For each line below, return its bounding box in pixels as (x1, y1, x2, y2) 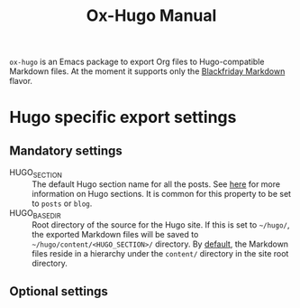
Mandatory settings (9, 143, 123, 158)
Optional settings (9, 284, 108, 299)
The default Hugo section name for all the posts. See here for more (32, 178, 281, 190)
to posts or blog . (32, 198, 93, 209)
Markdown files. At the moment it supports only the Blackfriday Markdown (9, 66, 286, 77)
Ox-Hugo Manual (86, 5, 217, 26)
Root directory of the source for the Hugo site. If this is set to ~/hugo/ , (32, 219, 290, 230)
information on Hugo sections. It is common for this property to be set (32, 188, 291, 199)
